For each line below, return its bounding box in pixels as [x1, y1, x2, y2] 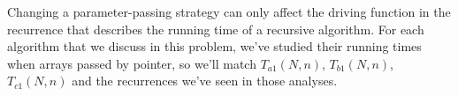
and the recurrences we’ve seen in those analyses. [72, 71, 338, 90]
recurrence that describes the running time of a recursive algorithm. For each [7, 19, 424, 38]
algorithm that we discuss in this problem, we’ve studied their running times [7, 37, 422, 55]
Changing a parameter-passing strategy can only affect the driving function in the [7, 3, 451, 20]
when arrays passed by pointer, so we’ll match [7, 54, 256, 72]
